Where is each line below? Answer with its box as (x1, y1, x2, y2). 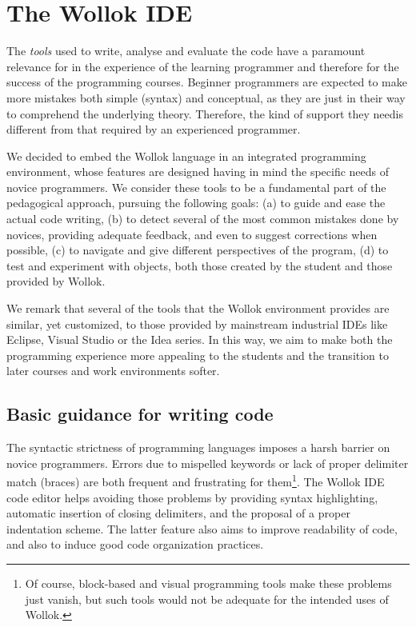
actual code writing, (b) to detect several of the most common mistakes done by (6, 210, 399, 227)
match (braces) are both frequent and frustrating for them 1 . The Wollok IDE (6, 471, 385, 490)
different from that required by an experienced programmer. (6, 121, 301, 138)
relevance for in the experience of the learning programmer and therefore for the (6, 58, 399, 74)
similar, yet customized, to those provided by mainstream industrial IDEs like (6, 315, 388, 332)
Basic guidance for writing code (6, 401, 274, 426)
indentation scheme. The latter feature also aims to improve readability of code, (6, 520, 398, 537)
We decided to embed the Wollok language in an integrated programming (6, 147, 366, 164)
